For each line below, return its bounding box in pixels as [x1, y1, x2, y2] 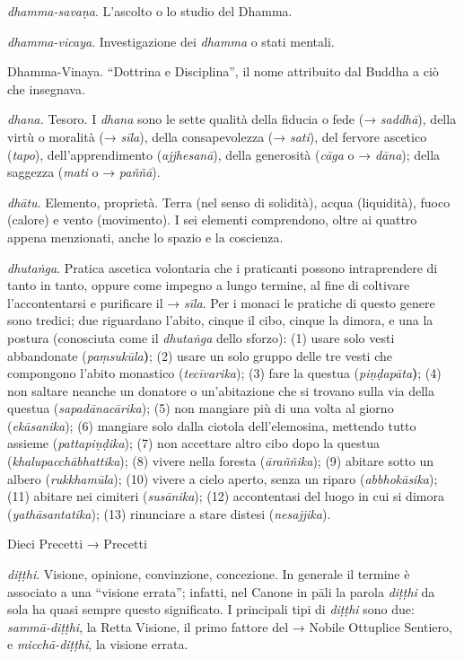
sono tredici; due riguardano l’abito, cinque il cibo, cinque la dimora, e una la [7, 311, 433, 329]
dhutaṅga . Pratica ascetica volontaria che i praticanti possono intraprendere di [7, 258, 438, 277]
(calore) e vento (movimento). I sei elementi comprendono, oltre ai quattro [7, 210, 417, 229]
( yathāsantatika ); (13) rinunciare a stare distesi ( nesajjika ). [7, 504, 331, 523]
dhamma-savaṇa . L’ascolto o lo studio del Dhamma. [7, 2, 293, 20]
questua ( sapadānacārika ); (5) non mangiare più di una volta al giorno [7, 399, 394, 417]
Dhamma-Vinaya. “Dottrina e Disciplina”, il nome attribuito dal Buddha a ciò [7, 62, 439, 81]
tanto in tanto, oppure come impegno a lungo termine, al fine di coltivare [7, 276, 410, 294]
